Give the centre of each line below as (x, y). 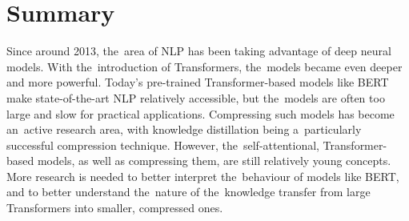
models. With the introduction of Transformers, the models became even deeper (204, 66)
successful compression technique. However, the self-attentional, (163, 145)
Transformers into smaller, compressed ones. (115, 208)
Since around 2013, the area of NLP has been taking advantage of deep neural (199, 51)
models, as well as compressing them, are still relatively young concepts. (214, 161)
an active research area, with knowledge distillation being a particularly (184, 129)
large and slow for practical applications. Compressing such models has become (200, 113)
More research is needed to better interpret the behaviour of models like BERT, (203, 176)
